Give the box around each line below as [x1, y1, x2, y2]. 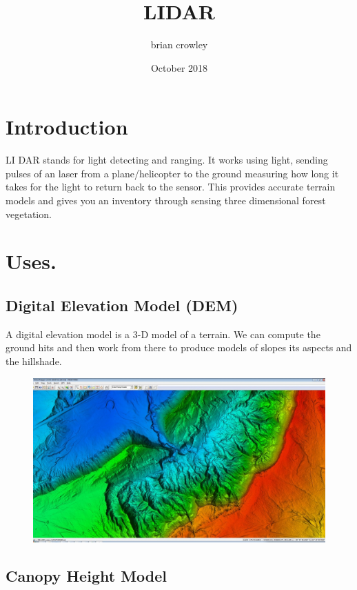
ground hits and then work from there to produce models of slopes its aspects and [6, 340, 352, 355]
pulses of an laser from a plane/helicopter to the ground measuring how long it [6, 166, 339, 180]
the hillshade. [6, 353, 62, 368]
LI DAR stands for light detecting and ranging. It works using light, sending [6, 153, 328, 167]
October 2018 [150, 60, 208, 75]
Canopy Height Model [6, 565, 167, 587]
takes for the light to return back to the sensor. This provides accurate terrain [6, 179, 336, 194]
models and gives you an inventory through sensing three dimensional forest [6, 193, 326, 208]
